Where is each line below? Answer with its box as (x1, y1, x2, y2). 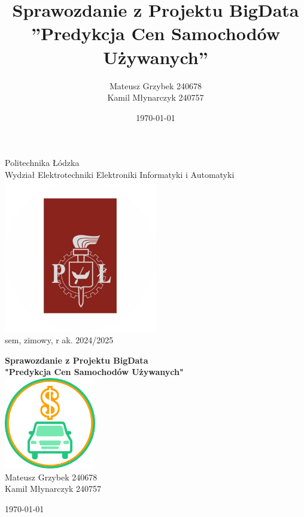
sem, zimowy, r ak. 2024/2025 (5, 334, 114, 346)
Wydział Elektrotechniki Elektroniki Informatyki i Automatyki (5, 168, 235, 180)
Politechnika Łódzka (5, 156, 80, 169)
